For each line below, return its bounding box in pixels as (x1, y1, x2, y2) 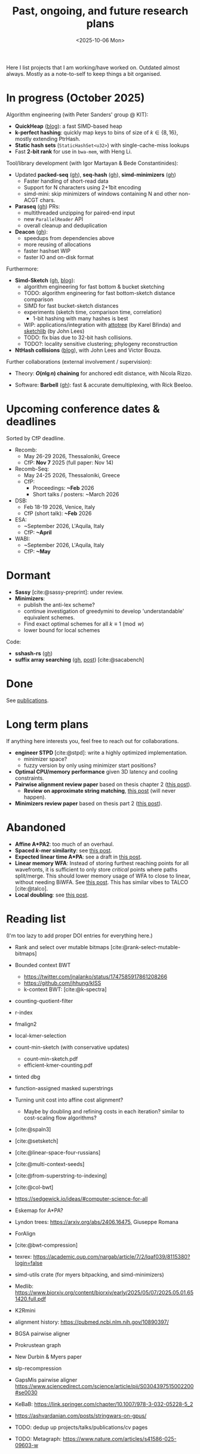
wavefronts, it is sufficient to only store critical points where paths (14, 866, 178, 873)
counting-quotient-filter (14, 997, 73, 1004)
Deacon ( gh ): (14, 228, 48, 235)
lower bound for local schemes (23, 626, 100, 634)
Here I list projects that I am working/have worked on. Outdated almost (6, 64, 180, 71)
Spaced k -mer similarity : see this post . (14, 846, 112, 854)
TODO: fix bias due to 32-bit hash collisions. (23, 333, 133, 341)
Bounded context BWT (14, 961, 71, 968)
